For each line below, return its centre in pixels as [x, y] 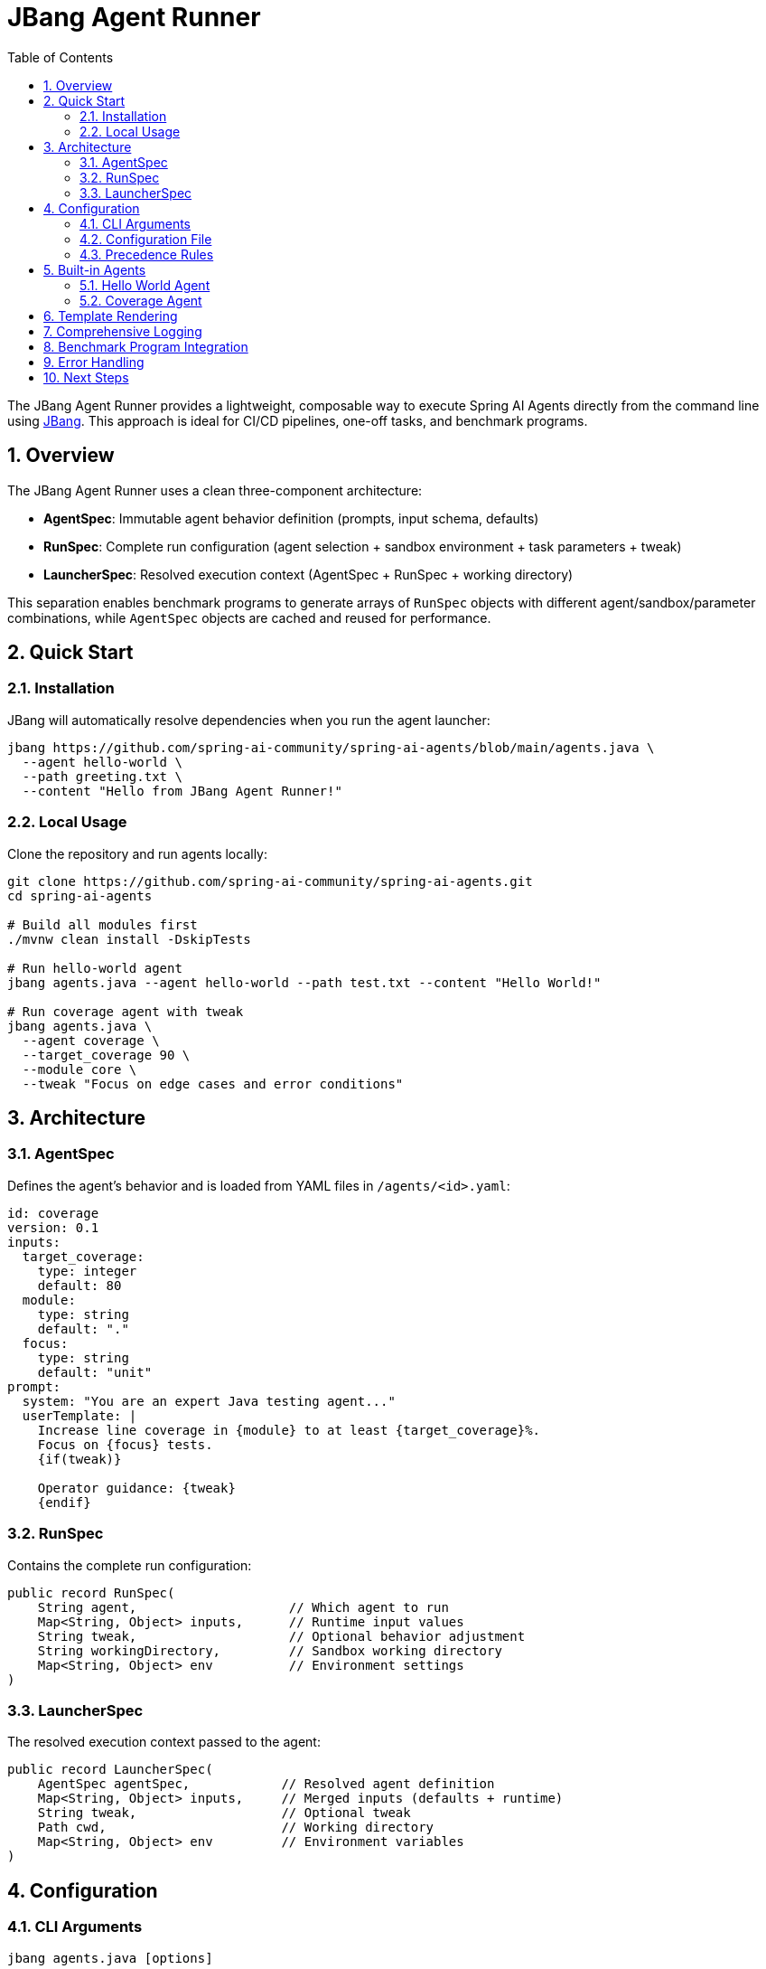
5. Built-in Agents [95, 269]
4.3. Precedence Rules [147, 254]
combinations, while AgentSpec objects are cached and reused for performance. [249, 617]
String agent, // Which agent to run [243, 1607]
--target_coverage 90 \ [106, 1055]
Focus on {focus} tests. [125, 1444]
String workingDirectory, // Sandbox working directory [270, 1650]
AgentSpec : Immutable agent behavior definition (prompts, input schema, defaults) [291, 518]
